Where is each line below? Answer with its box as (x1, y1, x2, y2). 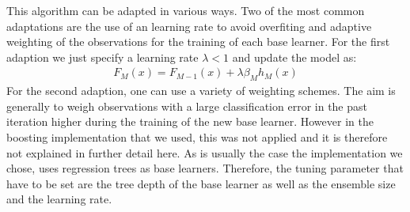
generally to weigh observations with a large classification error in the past (6, 97, 367, 114)
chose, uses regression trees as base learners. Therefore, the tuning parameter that (6, 160, 404, 176)
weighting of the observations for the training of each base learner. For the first (6, 33, 390, 50)
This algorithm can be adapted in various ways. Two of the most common (6, 2, 365, 18)
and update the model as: (232, 48, 357, 65)
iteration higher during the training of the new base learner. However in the (6, 113, 374, 130)
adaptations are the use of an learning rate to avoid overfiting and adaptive (6, 17, 372, 34)
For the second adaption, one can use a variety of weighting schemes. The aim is (6, 82, 396, 99)
